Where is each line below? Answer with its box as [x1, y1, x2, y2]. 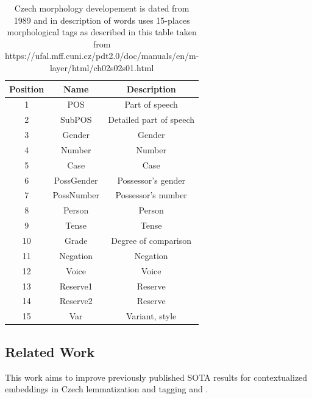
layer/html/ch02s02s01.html [49, 61, 154, 74]
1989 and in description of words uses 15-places [13, 13, 190, 26]
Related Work [5, 342, 95, 361]
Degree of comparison [111, 234, 192, 246]
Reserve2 [59, 294, 93, 307]
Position [9, 82, 44, 95]
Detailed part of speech [108, 113, 195, 126]
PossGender [54, 173, 98, 186]
